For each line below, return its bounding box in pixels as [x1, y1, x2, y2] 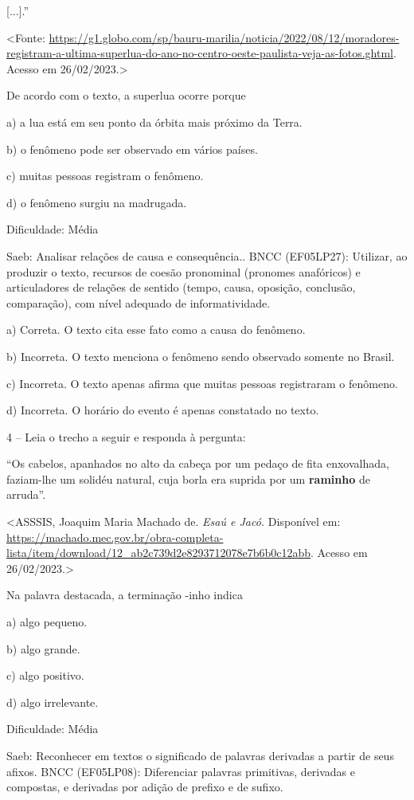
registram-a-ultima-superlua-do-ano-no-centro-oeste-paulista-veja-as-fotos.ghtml [6, 45, 393, 61]
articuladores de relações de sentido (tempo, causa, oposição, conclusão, [6, 279, 356, 296]
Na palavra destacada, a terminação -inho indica [6, 586, 243, 603]
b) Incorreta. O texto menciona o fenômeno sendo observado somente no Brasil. [6, 347, 395, 364]
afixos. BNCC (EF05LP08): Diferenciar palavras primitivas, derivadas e [6, 763, 356, 779]
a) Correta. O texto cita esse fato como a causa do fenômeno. [6, 321, 306, 338]
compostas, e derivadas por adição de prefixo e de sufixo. [6, 778, 283, 795]
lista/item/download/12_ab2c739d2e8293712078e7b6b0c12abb [6, 544, 310, 561]
